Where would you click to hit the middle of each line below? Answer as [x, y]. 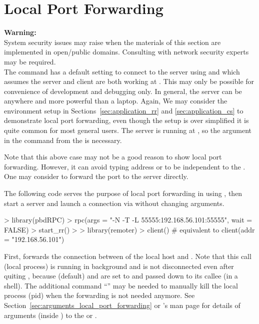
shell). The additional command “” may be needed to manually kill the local [121, 285]
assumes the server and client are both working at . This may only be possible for [129, 81]
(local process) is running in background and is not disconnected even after [119, 266]
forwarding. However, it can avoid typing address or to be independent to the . [125, 166]
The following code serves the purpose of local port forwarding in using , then [123, 193]
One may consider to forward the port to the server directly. [96, 176]
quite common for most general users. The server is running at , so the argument [128, 130]
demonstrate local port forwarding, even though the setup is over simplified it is [126, 120]
